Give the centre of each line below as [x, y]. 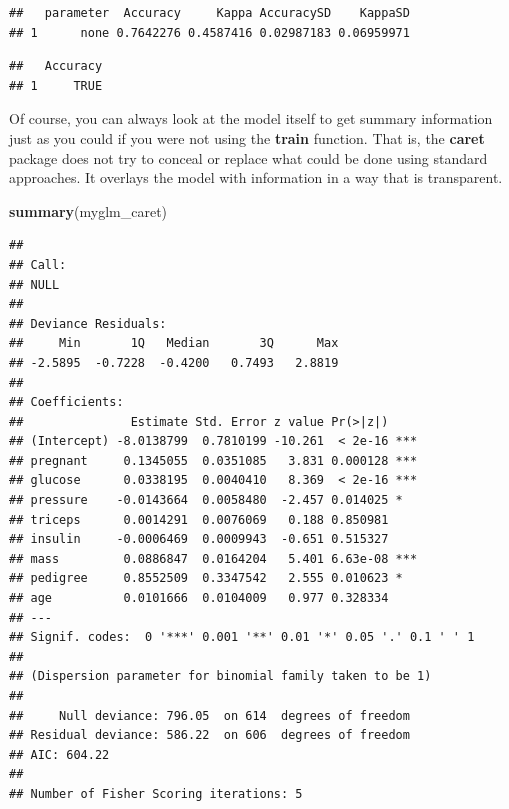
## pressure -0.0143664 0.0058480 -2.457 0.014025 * [206, 500]
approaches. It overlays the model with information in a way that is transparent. [256, 177]
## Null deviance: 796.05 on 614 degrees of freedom [209, 715]
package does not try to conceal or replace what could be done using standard [248, 157]
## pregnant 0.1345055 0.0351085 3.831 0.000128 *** [213, 460]
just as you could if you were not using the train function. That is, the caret [247, 137]
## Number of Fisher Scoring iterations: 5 [156, 793]
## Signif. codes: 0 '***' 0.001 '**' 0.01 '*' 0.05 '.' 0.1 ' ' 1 [242, 637]
